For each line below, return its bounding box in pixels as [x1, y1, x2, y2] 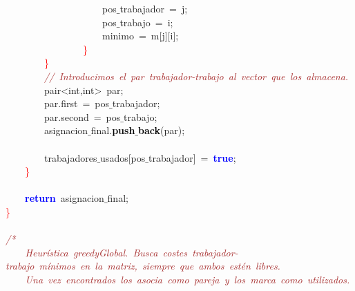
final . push [90, 123, 135, 138]
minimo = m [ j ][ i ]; [102, 28, 179, 43]
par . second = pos [44, 109, 121, 124]
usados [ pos [100, 150, 146, 165]
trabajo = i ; [119, 15, 173, 29]
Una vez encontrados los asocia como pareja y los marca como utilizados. [25, 272, 350, 286]
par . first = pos [44, 96, 110, 111]
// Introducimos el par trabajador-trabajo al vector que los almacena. [44, 68, 349, 83]
